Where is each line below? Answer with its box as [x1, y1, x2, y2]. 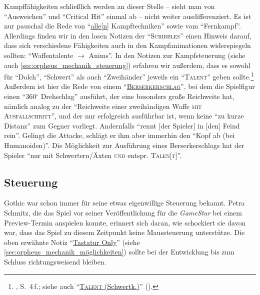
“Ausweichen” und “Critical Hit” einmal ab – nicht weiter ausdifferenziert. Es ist [4, 10, 251, 21]
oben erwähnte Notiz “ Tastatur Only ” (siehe [4, 236, 140, 247]
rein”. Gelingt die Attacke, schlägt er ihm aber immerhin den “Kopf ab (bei [4, 130, 235, 140]
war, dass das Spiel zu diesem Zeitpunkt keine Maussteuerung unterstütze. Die [4, 227, 245, 237]
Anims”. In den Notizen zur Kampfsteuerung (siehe [88, 49, 245, 60]
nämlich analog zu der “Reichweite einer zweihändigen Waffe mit [4, 100, 202, 111]
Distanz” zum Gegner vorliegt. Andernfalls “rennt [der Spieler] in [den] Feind [4, 120, 240, 130]
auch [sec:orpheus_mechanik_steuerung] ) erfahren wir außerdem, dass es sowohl [4, 59, 250, 70]
